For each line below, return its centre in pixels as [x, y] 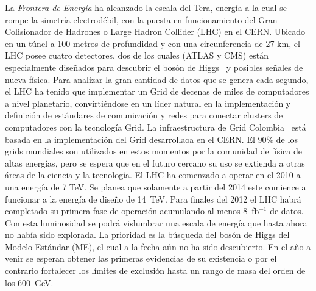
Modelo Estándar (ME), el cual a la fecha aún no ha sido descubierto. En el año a [158, 246]
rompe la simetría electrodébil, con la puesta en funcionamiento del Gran [141, 19]
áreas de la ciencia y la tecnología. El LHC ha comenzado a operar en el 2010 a [153, 175]
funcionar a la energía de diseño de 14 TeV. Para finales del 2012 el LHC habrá [153, 199]
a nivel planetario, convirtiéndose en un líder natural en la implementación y [148, 103]
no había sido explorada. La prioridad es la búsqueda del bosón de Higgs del [147, 235]
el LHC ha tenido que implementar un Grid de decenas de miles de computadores [157, 91]
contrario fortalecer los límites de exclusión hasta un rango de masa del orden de [155, 271]
